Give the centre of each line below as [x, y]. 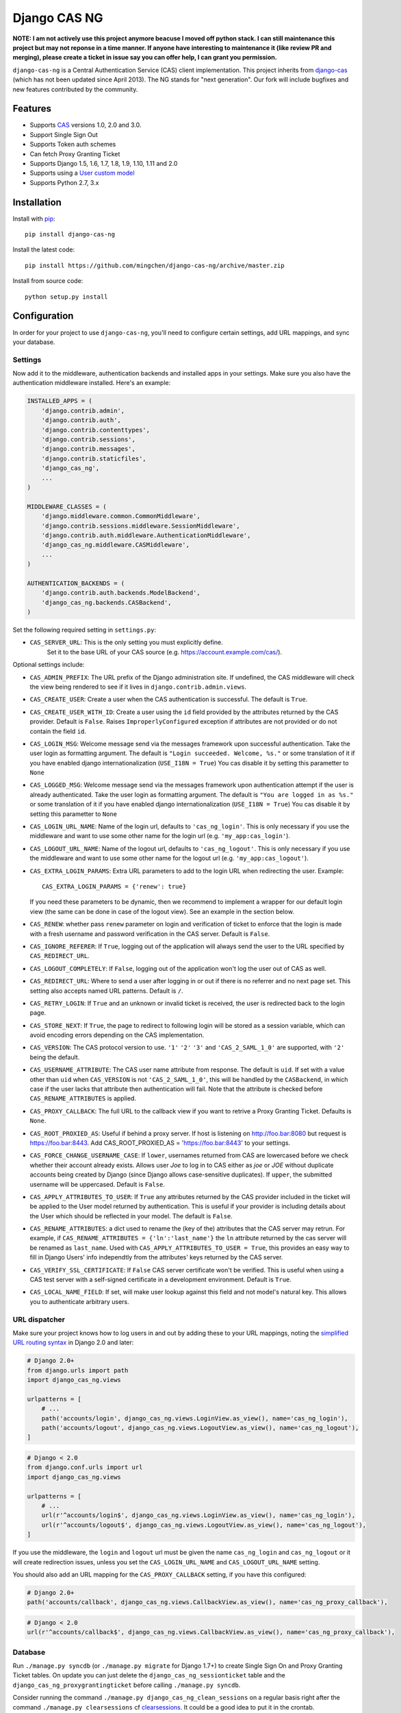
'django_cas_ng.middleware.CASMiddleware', [115, 545]
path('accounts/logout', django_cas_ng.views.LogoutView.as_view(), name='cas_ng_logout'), [200, 1428]
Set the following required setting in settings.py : [85, 630]
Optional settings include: [49, 665]
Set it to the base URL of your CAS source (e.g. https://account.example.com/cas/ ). [165, 652]
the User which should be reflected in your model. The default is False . [131, 1216]
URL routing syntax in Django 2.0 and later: [73, 1342]
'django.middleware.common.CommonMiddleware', [121, 516]
